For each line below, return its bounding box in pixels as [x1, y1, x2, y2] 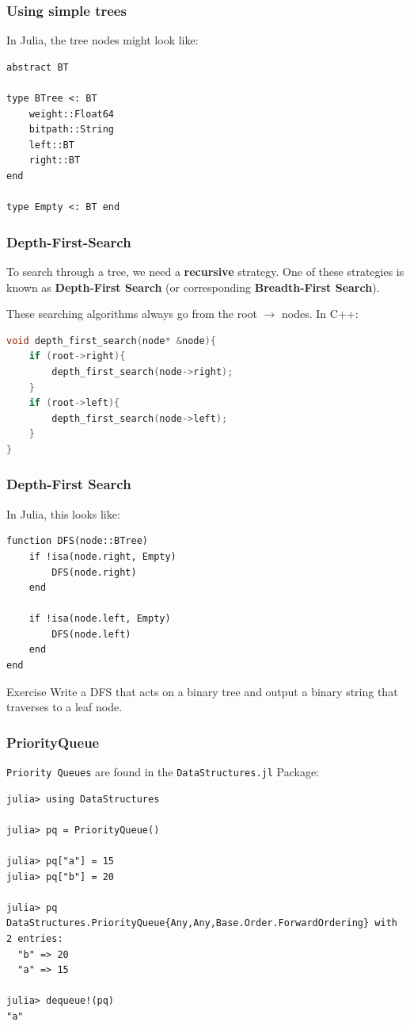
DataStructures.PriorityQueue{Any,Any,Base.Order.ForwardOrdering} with [6, 917, 397, 929]
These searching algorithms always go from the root [6, 305, 257, 322]
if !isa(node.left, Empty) [28, 613, 171, 625]
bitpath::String [28, 124, 115, 136]
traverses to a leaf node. [6, 699, 123, 715]
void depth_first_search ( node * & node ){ [6, 335, 216, 346]
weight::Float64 [28, 108, 115, 120]
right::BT [28, 155, 81, 167]
